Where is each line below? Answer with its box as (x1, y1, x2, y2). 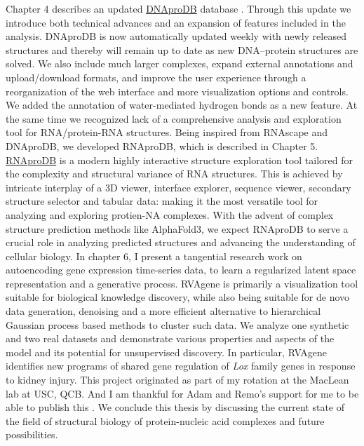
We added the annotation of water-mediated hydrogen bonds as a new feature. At (6, 97, 358, 112)
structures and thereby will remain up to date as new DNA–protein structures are (6, 42, 358, 57)
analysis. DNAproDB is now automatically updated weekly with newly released (6, 29, 346, 43)
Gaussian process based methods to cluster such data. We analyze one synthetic (6, 317, 349, 332)
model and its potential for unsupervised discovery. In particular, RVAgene (6, 344, 328, 359)
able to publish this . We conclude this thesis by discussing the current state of (6, 400, 344, 414)
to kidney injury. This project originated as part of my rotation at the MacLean (6, 372, 349, 387)
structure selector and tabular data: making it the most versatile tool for (6, 194, 318, 208)
